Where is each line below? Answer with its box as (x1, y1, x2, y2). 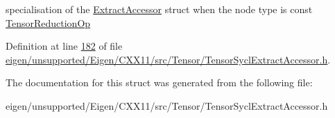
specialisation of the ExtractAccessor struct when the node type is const (6, 2, 313, 16)
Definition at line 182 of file (6, 39, 123, 53)
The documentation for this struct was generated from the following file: (6, 75, 313, 90)
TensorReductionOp (6, 15, 91, 30)
